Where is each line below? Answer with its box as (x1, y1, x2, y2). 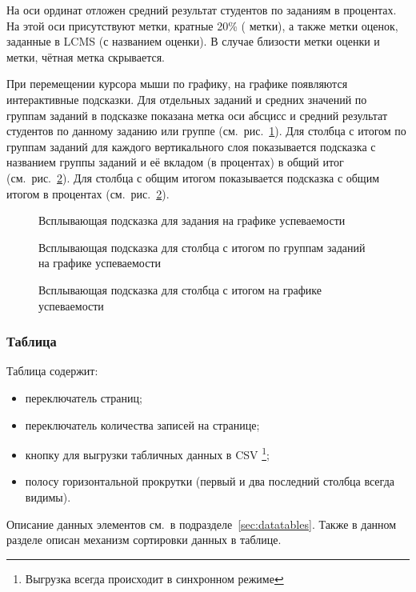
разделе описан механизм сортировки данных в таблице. (6, 531, 282, 548)
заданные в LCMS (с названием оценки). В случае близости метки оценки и (6, 33, 380, 50)
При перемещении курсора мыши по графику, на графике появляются (6, 75, 348, 92)
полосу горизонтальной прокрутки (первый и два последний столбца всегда (25, 473, 394, 490)
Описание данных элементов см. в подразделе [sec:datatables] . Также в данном (6, 515, 397, 532)
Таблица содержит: (6, 362, 98, 379)
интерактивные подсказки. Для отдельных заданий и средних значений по (6, 90, 367, 107)
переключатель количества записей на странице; (25, 416, 260, 433)
